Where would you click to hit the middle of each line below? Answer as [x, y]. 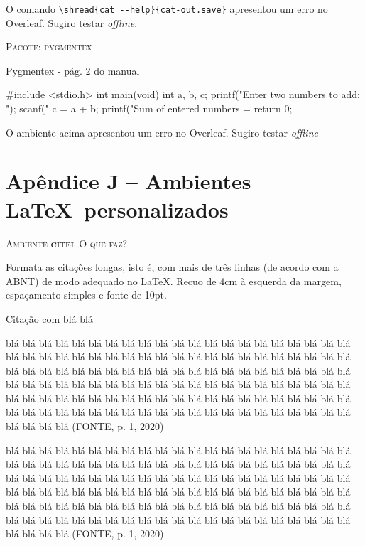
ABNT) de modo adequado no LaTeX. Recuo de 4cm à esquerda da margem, [174, 280]
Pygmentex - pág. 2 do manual [73, 70]
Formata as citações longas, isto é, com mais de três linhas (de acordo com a [172, 267]
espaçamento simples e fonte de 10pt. [86, 295]
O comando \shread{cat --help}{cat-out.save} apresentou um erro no [167, 9]
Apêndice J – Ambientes [129, 181]
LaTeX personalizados [117, 209]
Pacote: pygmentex [49, 47]
